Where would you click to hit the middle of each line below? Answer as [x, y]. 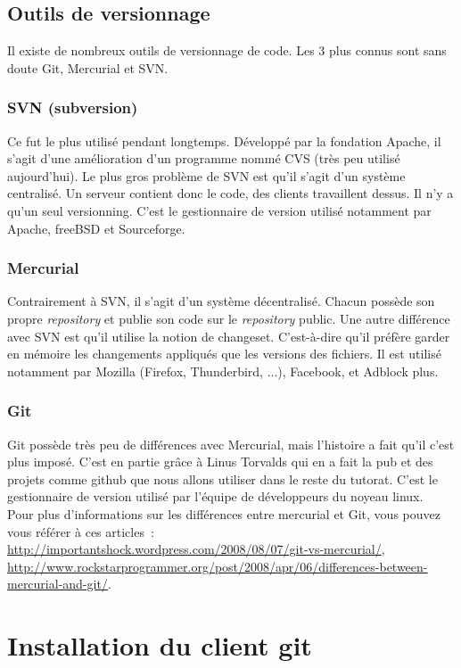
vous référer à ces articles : [81, 531]
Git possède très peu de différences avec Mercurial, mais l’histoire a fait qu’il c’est [231, 444]
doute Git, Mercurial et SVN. [88, 67]
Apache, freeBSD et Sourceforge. [96, 228]
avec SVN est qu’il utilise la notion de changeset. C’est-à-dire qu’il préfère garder [229, 336]
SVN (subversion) [73, 107]
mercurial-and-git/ [58, 584]
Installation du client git [160, 645]
